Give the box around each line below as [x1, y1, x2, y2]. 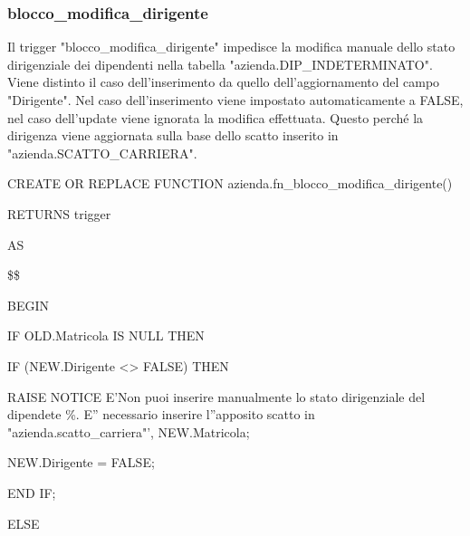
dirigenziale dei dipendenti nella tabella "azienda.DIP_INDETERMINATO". [7, 54, 433, 73]
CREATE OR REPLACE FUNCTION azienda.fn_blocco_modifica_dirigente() [7, 174, 453, 193]
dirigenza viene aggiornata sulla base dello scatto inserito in [7, 126, 339, 145]
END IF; [7, 483, 56, 502]
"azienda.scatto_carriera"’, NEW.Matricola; [7, 422, 250, 441]
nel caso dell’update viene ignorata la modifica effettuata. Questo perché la [7, 108, 424, 127]
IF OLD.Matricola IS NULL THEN [7, 326, 205, 345]
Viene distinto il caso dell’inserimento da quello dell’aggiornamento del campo [7, 72, 440, 91]
